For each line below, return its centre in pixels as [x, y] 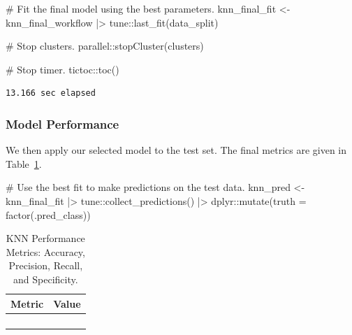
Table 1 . [24, 163]
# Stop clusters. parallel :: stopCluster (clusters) [105, 46]
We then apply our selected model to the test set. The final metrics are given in [176, 150]
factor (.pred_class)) [48, 214]
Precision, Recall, [46, 265]
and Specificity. [46, 279]
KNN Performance [45, 238]
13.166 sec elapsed [51, 93]
